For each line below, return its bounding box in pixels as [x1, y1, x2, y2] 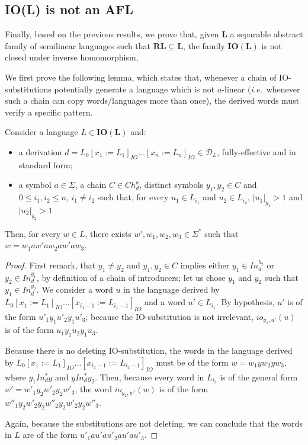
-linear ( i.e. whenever [222, 82, 300, 95]
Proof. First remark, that [5, 258, 96, 271]
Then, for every [5, 227, 61, 239]
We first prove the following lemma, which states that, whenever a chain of [5, 71, 277, 83]
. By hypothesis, [216, 296, 275, 308]
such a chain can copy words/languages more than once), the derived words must [5, 94, 300, 107]
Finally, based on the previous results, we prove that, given [5, 28, 219, 40]
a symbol [18, 178, 52, 191]
